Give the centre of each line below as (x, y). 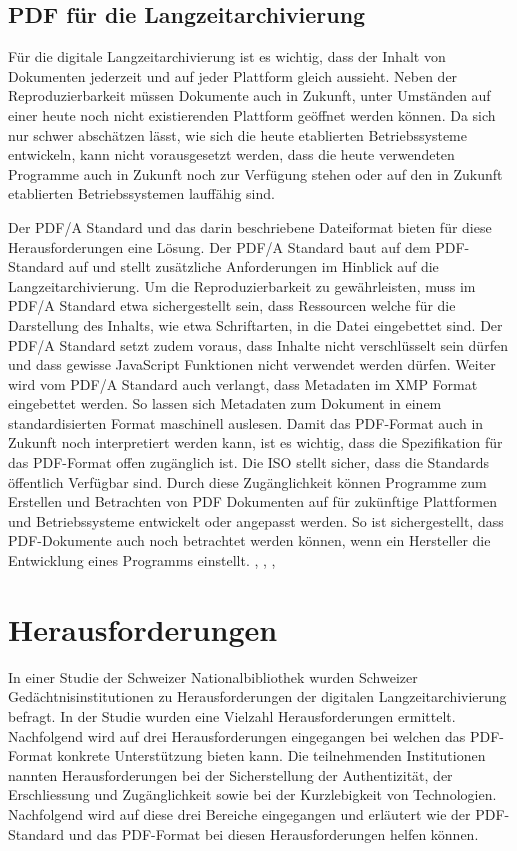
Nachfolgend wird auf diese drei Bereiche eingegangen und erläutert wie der (239, 813)
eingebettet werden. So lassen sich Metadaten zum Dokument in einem (225, 403)
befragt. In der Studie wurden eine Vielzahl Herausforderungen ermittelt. (232, 715)
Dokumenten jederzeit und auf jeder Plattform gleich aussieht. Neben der (233, 75)
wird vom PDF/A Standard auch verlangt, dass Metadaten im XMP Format (243, 383)
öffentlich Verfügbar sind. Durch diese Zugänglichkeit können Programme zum (247, 481)
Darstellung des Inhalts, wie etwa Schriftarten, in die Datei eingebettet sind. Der (255, 324)
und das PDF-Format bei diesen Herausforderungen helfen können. (273, 833)
